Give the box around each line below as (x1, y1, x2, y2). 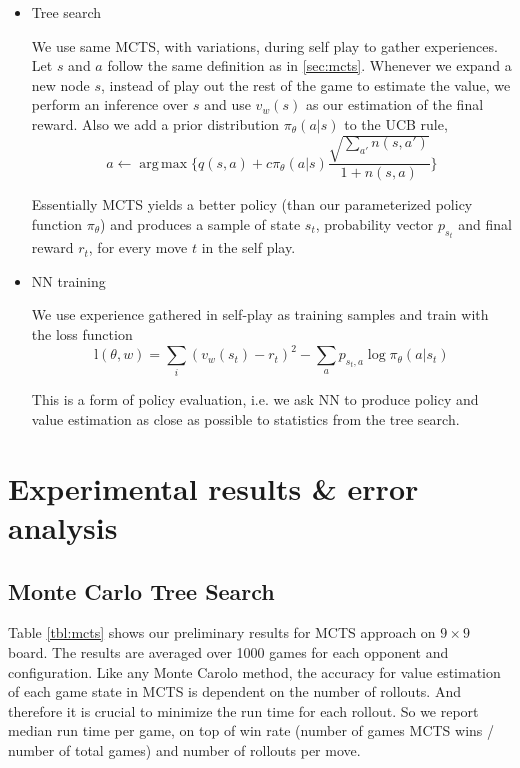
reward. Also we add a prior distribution (31, 113, 280, 134)
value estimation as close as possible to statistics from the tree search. (31, 408, 460, 429)
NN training (31, 270, 106, 291)
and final (458, 213, 512, 234)
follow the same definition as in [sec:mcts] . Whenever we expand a (107, 55, 512, 76)
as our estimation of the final (305, 94, 484, 115)
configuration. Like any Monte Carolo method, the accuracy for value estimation (8, 661, 501, 682)
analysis (8, 506, 118, 547)
